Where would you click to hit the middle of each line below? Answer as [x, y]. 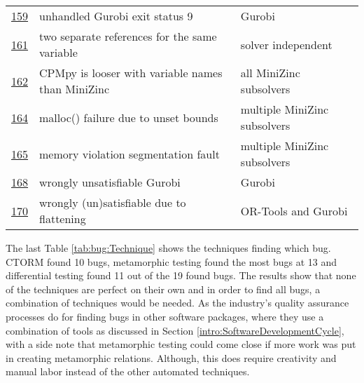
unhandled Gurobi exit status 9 [116, 16]
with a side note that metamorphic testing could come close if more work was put [181, 344]
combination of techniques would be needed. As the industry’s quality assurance [177, 303]
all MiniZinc [270, 73]
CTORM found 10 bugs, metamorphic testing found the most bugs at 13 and [171, 261]
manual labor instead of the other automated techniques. [128, 371]
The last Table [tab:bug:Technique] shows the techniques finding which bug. [168, 248]
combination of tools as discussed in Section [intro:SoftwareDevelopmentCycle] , [175, 330]
